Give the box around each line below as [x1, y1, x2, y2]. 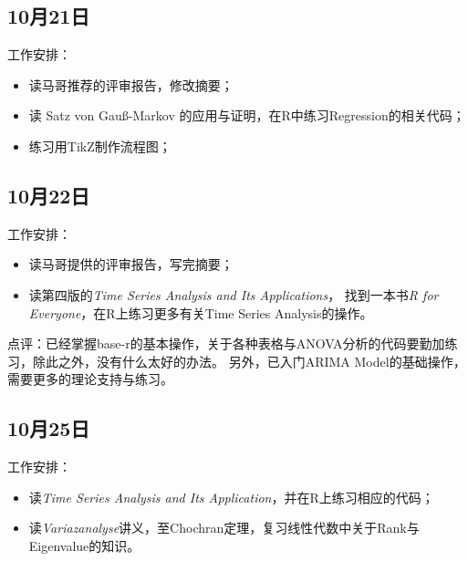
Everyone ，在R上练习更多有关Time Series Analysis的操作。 [28, 303, 373, 322]
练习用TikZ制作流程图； [28, 136, 172, 155]
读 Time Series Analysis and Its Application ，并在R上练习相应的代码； [28, 487, 434, 506]
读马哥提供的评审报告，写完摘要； [28, 255, 234, 274]
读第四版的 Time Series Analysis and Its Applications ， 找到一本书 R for [28, 285, 439, 304]
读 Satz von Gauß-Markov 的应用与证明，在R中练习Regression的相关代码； [28, 106, 465, 125]
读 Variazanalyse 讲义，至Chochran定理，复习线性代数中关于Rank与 [28, 518, 420, 537]
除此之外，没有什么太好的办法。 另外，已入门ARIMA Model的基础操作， [32, 351, 466, 370]
